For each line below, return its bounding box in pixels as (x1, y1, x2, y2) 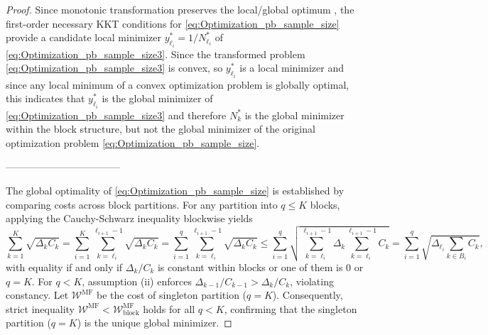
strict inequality (6, 301, 75, 316)
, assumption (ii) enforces (82, 273, 192, 288)
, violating (290, 273, 334, 288)
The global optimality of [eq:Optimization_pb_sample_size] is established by (6, 183, 345, 198)
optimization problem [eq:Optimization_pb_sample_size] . (6, 135, 260, 150)
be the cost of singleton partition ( (97, 287, 247, 302)
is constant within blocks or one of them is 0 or (157, 259, 364, 274)
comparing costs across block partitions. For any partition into (6, 197, 278, 212)
